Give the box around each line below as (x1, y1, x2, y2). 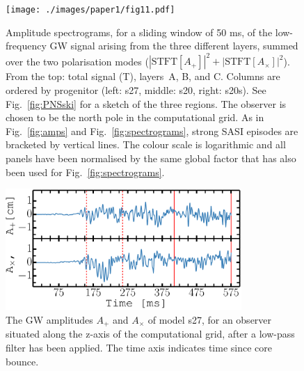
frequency (6, 38, 47, 53)
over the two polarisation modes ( (6, 54, 149, 68)
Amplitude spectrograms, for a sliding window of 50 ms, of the (6, 24, 273, 39)
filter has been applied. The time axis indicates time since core (6, 340, 273, 354)
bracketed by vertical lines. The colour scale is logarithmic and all (6, 137, 286, 152)
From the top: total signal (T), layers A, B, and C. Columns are (6, 69, 280, 84)
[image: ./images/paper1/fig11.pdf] (6, 5, 175, 15)
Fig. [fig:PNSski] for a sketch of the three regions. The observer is (6, 96, 287, 111)
